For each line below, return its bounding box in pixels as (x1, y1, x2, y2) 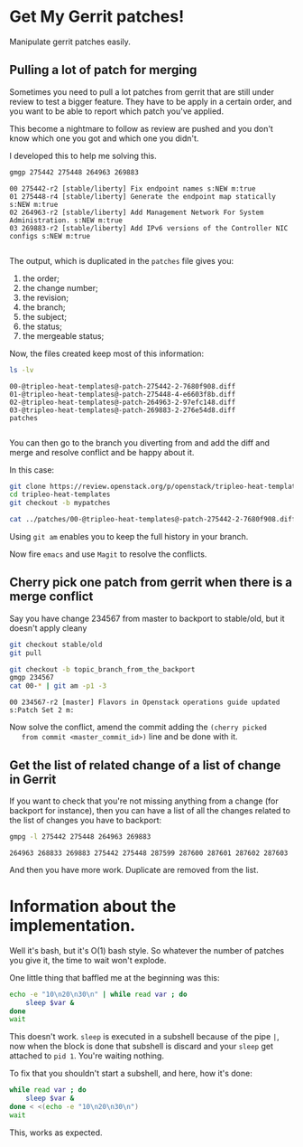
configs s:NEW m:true (9, 231, 91, 240)
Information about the (9, 897, 177, 917)
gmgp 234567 (9, 673, 54, 682)
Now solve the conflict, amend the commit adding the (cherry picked (9, 721, 268, 733)
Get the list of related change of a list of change (9, 757, 281, 773)
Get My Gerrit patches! (9, 6, 185, 27)
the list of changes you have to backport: (9, 815, 162, 825)
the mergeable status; (22, 330, 105, 341)
